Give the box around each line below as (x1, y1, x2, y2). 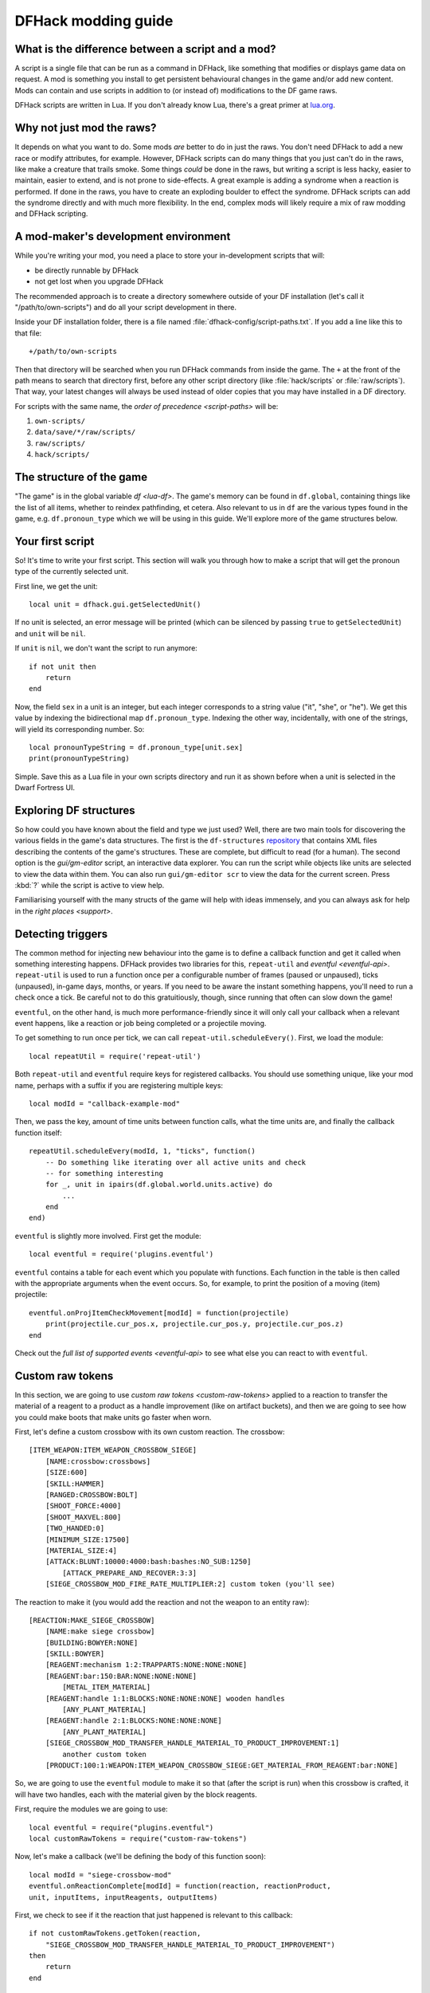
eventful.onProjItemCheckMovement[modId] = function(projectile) (29, 1308, 290, 1317)
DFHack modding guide (14, 12, 174, 29)
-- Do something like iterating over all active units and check (45, 1158, 307, 1167)
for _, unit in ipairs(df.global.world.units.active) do (45, 1180, 272, 1189)
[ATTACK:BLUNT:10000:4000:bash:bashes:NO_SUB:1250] (45, 1557, 252, 1566)
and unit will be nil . (14, 628, 86, 638)
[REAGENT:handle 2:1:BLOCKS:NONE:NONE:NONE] (45, 1716, 222, 1725)
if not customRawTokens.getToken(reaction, (29, 1929, 201, 1938)
